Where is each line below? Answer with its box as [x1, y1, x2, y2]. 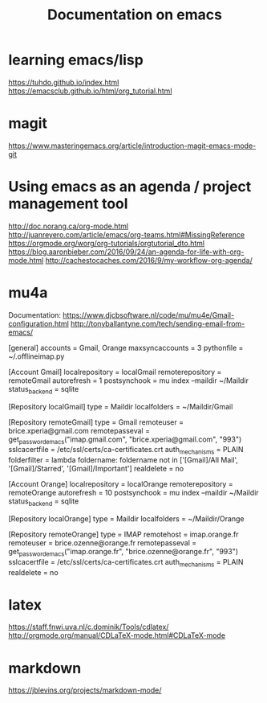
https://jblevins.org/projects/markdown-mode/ [8, 685, 162, 695]
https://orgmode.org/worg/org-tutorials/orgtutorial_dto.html [8, 238, 205, 248]
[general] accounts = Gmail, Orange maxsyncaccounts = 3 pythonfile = [8, 343, 244, 352]
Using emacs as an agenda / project [8, 178, 252, 196]
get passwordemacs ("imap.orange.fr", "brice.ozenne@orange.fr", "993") [8, 546, 239, 558]
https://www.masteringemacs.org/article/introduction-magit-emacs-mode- [8, 141, 257, 150]
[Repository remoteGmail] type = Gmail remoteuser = [8, 417, 184, 427]
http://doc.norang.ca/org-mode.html [8, 221, 129, 231]
